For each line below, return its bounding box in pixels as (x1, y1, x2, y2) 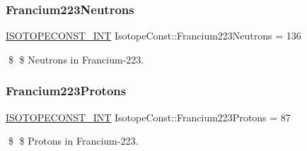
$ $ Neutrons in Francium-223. (8, 52, 144, 66)
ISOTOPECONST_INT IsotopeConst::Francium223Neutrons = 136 (6, 28, 301, 43)
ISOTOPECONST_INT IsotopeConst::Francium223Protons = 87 (6, 109, 291, 124)
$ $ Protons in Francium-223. (8, 133, 139, 148)
